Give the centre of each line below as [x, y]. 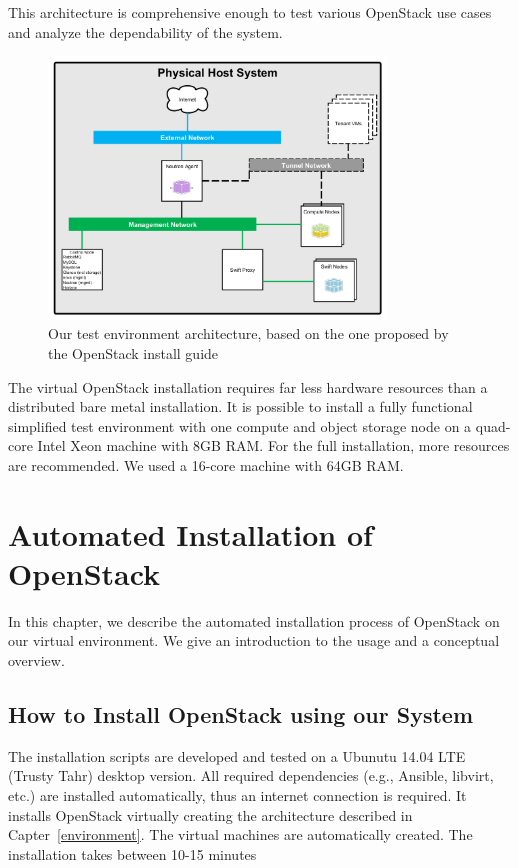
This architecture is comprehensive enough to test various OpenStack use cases [250, 12]
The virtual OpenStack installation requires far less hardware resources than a [248, 386]
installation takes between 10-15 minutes [132, 853]
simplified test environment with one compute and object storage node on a [240, 425]
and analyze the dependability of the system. [145, 31]
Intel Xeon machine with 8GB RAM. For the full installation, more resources [273, 445]
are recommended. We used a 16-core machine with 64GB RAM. [206, 464]
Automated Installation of [190, 533]
